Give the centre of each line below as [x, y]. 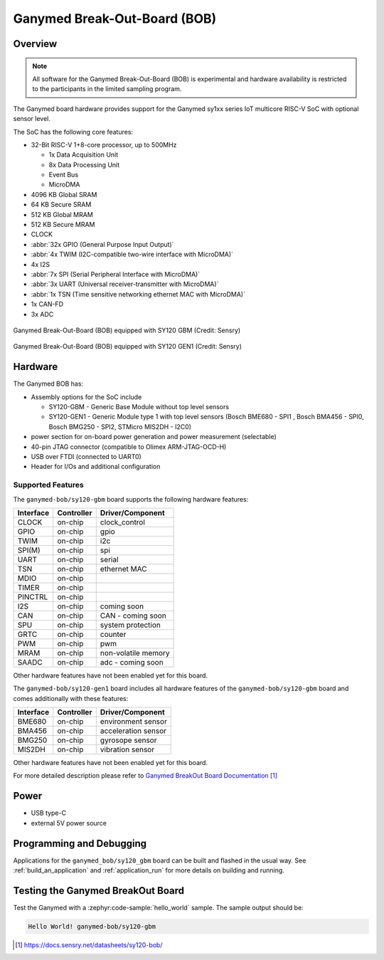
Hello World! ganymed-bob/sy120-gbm [92, 926]
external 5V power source [69, 823]
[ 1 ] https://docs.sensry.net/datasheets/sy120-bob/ [89, 945]
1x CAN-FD [47, 304]
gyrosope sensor [128, 740]
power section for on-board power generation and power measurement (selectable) [154, 437]
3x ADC [42, 314]
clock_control [123, 522]
